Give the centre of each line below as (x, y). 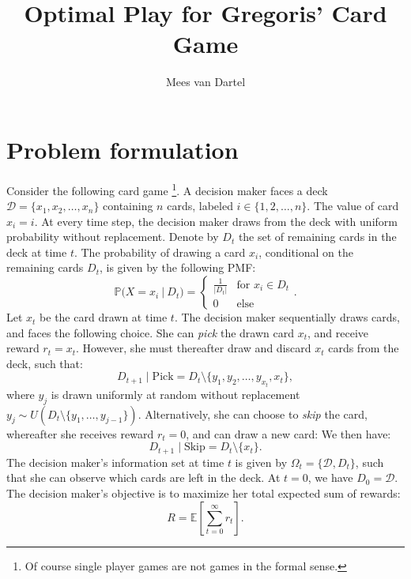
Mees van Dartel (205, 82)
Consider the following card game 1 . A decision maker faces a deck (167, 189)
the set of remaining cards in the (317, 237)
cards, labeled (200, 206)
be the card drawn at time (104, 317)
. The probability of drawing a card (160, 252)
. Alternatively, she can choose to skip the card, (253, 414)
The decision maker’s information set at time (115, 462)
